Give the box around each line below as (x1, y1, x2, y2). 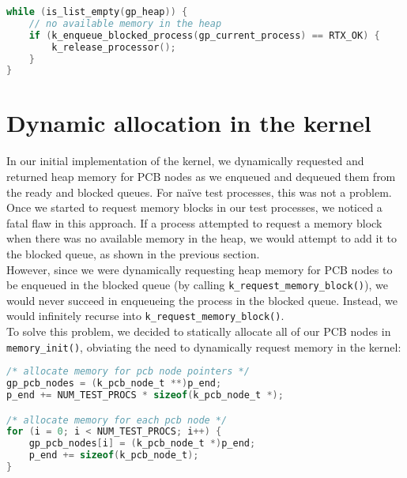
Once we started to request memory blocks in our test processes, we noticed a (6, 199, 383, 216)
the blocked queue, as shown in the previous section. (6, 245, 260, 262)
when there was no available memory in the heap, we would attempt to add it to (6, 230, 398, 247)
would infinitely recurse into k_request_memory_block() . (6, 307, 285, 324)
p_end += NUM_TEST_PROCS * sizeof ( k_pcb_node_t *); (6, 390, 284, 401)
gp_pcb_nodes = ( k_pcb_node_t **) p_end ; (6, 378, 222, 390)
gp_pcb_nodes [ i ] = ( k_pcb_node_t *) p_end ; (28, 438, 256, 450)
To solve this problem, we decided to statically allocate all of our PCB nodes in (6, 323, 391, 340)
